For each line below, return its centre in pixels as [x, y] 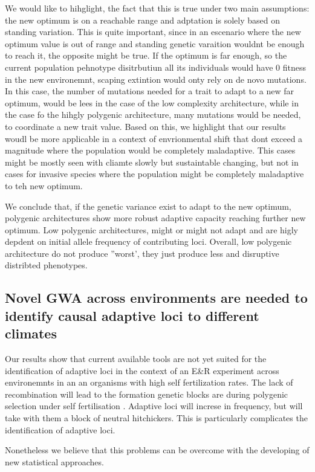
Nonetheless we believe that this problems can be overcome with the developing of [157, 450]
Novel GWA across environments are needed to [156, 298]
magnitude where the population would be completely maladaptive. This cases [150, 150]
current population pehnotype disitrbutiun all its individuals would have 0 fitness [155, 67]
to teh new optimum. [44, 185]
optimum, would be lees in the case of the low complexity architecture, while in [152, 102]
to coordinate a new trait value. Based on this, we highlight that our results [145, 126]
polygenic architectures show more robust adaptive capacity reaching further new [155, 218]
